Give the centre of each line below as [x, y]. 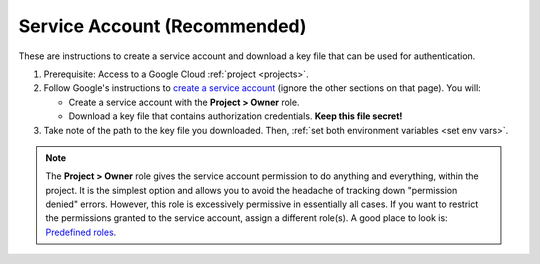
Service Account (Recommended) [162, 26]
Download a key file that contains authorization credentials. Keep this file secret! [235, 116]
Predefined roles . [81, 232]
